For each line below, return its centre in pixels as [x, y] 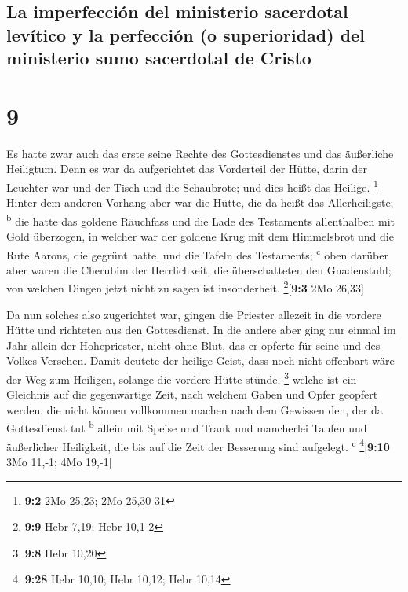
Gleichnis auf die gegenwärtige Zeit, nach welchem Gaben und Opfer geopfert [192, 394]
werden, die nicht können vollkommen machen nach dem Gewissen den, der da [195, 409]
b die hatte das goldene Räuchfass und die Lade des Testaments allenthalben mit [200, 219]
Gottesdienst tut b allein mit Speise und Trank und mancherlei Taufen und [187, 427]
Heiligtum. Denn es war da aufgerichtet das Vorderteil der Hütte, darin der [187, 169]
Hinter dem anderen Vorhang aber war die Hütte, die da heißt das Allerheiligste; [200, 202]
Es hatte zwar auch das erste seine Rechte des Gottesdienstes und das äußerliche [200, 153]
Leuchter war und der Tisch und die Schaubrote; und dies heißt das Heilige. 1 [192, 186]
